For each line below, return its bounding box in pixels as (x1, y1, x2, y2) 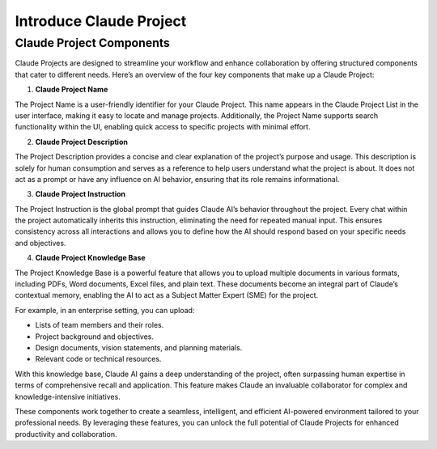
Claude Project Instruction (35, 189, 125, 199)
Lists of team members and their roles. (35, 320, 164, 330)
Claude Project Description (35, 137, 129, 146)
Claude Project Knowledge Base (35, 253, 146, 263)
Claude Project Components (15, 36, 170, 50)
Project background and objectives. (35, 332, 154, 341)
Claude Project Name (35, 85, 108, 95)
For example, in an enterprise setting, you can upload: (15, 305, 195, 315)
